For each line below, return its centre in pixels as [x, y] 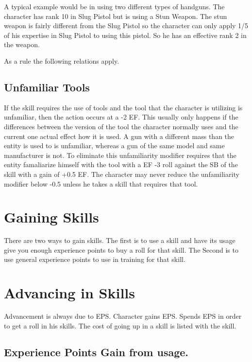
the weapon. [22, 44]
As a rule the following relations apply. [62, 60]
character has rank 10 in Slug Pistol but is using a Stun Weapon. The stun [116, 16]
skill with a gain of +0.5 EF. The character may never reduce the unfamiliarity [122, 174]
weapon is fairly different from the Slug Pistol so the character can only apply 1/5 [126, 26]
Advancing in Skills [69, 293]
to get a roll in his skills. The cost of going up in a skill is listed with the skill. [120, 325]
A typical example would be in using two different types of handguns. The [114, 6]
